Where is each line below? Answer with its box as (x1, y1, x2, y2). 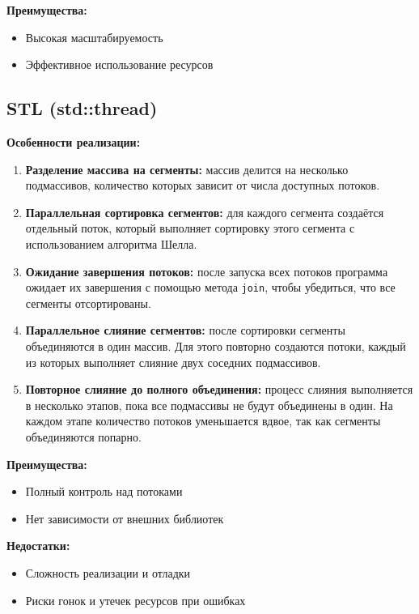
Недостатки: (6, 537, 70, 554)
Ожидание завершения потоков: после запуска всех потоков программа (25, 262, 388, 279)
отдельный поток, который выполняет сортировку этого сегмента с (25, 220, 355, 237)
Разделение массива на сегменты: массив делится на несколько (25, 160, 349, 177)
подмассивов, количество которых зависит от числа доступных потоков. (25, 177, 380, 194)
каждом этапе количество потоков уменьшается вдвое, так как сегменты (25, 412, 381, 429)
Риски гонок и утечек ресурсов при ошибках (25, 591, 246, 608)
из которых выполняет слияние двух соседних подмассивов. (25, 353, 321, 370)
